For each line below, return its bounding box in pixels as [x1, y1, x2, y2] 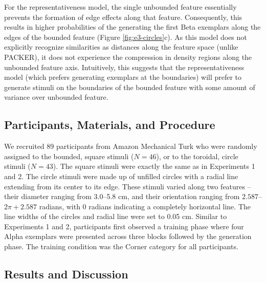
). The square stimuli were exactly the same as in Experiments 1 [53, 161, 255, 171]
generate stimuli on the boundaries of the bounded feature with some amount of [4, 81, 255, 92]
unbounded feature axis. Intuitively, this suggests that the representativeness [4, 61, 245, 72]
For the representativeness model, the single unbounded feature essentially [4, 2, 237, 12]
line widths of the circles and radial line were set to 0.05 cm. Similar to [4, 211, 227, 222]
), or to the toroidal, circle [156, 150, 238, 161]
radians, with [39, 201, 80, 211]
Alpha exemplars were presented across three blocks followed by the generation [4, 231, 252, 242]
